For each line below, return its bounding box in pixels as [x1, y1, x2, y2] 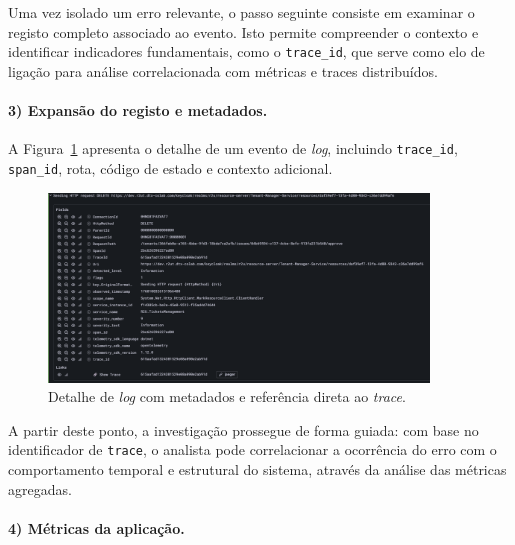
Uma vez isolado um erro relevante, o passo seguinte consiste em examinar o [8, 2, 475, 22]
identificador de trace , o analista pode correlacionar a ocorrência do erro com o [8, 439, 497, 460]
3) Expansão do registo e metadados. [8, 100, 268, 121]
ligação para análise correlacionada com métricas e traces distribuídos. [8, 60, 438, 81]
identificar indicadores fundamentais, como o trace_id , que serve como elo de [8, 41, 485, 62]
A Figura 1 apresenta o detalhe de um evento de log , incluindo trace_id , [8, 138, 458, 159]
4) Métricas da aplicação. [8, 517, 185, 538]
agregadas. [8, 478, 72, 499]
